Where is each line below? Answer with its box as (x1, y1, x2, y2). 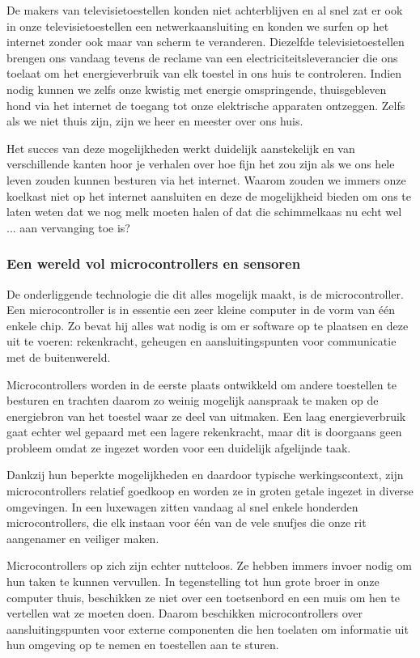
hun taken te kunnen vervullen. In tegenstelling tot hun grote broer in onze (6, 573, 380, 590)
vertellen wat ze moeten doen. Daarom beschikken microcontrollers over (6, 605, 363, 622)
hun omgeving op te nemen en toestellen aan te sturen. (6, 636, 279, 653)
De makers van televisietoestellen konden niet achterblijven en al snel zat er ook (6, 2, 403, 18)
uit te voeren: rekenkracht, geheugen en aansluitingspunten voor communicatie (6, 333, 397, 350)
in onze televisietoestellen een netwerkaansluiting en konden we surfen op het (6, 17, 389, 34)
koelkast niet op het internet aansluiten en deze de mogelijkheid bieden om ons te (6, 187, 411, 204)
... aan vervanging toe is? (6, 219, 130, 236)
